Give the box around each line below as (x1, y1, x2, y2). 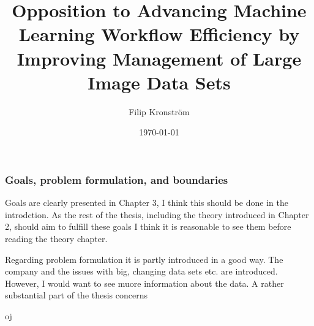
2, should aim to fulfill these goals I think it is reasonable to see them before (5, 220, 291, 233)
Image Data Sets (88, 69, 231, 94)
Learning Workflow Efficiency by (18, 21, 300, 47)
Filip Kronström (129, 105, 190, 118)
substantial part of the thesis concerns (5, 289, 148, 301)
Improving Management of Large (17, 45, 302, 70)
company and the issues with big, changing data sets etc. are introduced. (5, 265, 278, 278)
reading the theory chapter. (5, 232, 108, 245)
